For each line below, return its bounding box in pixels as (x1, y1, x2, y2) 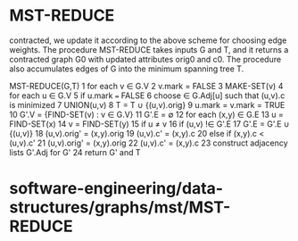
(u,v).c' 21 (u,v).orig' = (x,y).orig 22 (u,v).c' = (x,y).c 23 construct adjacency (9, 137, 288, 148)
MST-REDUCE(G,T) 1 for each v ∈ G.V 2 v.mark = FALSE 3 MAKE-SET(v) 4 (9, 80, 284, 91)
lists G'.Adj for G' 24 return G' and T (9, 146, 141, 157)
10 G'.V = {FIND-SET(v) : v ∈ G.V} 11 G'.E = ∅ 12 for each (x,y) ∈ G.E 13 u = (9, 109, 284, 120)
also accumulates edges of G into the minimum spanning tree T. (9, 63, 244, 74)
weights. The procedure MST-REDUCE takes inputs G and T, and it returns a (9, 44, 289, 54)
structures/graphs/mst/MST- (9, 197, 231, 218)
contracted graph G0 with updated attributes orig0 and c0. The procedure (9, 54, 282, 64)
